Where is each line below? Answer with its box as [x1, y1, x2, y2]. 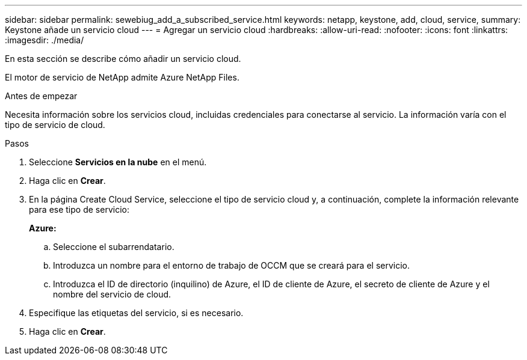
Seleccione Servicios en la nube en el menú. [29, 157, 207, 167]
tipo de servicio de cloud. [5, 120, 105, 130]
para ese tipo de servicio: [29, 204, 129, 215]
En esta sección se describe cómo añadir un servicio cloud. [5, 53, 241, 64]
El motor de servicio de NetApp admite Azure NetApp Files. [5, 72, 239, 82]
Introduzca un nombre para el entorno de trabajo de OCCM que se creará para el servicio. [53, 260, 410, 270]
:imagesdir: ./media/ [5, 35, 84, 45]
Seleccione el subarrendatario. [53, 242, 174, 252]
